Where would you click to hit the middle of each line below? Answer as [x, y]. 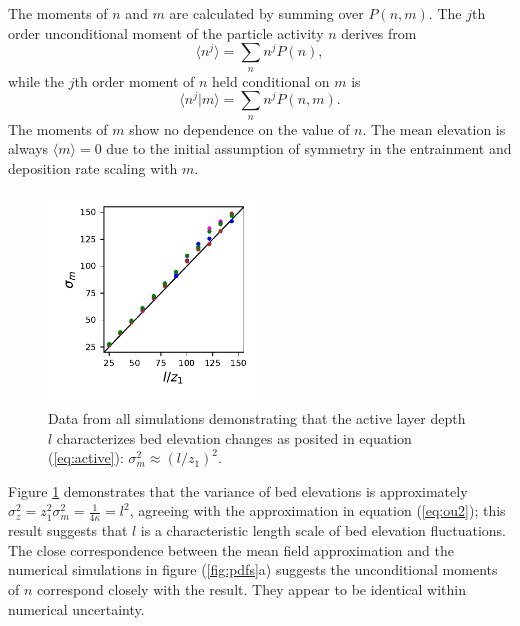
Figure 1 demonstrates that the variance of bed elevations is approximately [238, 490]
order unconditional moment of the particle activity [166, 32]
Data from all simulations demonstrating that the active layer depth [257, 418]
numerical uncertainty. [76, 608]
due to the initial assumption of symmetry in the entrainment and [309, 148]
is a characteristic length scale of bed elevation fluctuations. [323, 530]
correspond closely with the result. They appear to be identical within [251, 589]
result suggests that [68, 530]
